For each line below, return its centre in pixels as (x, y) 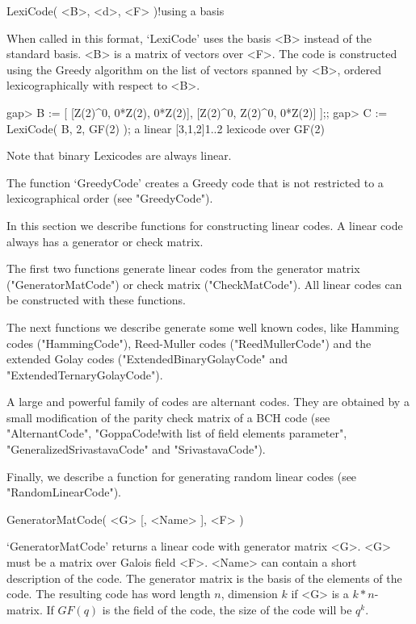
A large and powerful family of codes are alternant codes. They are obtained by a (208, 402)
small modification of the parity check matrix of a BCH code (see (168, 417)
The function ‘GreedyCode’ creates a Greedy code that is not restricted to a (195, 182)
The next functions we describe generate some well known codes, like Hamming (203, 327)
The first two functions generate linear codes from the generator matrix (183, 268)
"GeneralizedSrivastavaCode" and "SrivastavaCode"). (136, 449)
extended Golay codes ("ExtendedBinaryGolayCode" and (147, 359)
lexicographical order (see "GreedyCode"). (110, 198)
